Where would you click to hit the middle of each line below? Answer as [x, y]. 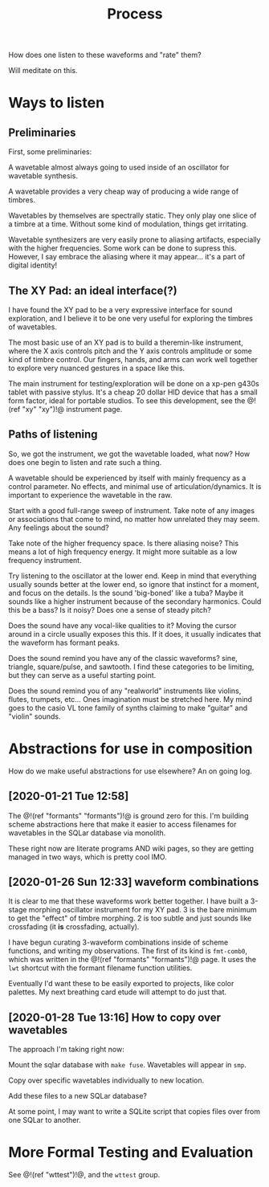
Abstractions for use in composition [130, 749]
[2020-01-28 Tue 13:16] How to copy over [115, 1017]
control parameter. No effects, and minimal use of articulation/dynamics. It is [135, 486]
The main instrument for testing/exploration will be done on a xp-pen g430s [134, 383]
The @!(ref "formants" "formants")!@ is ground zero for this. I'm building [128, 815]
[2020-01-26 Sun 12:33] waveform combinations [134, 881]
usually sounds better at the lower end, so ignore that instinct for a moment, [134, 584]
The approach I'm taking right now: [66, 1050]
